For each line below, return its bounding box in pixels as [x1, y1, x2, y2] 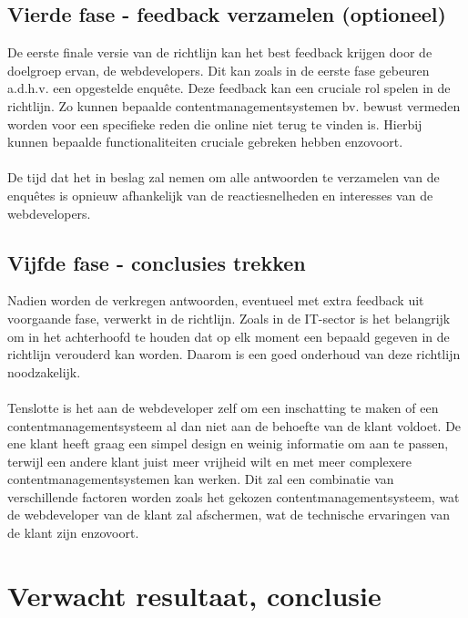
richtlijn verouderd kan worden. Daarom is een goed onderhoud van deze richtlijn [7, 345, 461, 364]
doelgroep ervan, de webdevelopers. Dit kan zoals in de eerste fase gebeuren [7, 60, 430, 79]
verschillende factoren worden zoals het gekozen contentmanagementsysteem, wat [7, 487, 460, 506]
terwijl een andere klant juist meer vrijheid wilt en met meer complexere [7, 451, 412, 470]
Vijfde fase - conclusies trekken [7, 248, 306, 276]
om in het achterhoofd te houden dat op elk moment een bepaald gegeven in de [7, 326, 450, 345]
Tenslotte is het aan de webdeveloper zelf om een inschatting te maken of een [7, 397, 439, 417]
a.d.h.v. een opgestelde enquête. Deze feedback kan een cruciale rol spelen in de [7, 78, 451, 98]
